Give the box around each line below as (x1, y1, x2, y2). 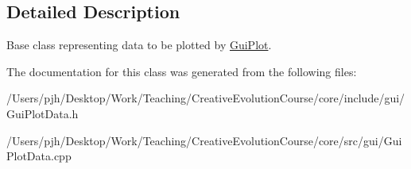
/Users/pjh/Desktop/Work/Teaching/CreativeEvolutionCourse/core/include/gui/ (6, 90, 405, 106)
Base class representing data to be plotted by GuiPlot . (6, 36, 272, 53)
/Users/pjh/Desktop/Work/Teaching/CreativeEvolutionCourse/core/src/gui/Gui (6, 132, 402, 148)
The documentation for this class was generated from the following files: (6, 63, 357, 79)
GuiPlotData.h (6, 105, 79, 121)
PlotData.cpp (6, 148, 72, 164)
